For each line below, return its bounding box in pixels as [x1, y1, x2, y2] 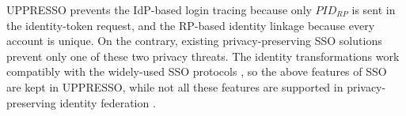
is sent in [351, 2, 396, 17]
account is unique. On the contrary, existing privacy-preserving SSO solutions [6, 32, 382, 49]
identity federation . [59, 94, 156, 110]
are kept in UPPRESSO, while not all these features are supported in [6, 78, 343, 95]
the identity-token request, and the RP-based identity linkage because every [6, 17, 375, 33]
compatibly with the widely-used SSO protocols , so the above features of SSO [6, 63, 387, 80]
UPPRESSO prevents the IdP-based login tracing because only [6, 2, 312, 17]
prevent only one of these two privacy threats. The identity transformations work [6, 47, 400, 64]
